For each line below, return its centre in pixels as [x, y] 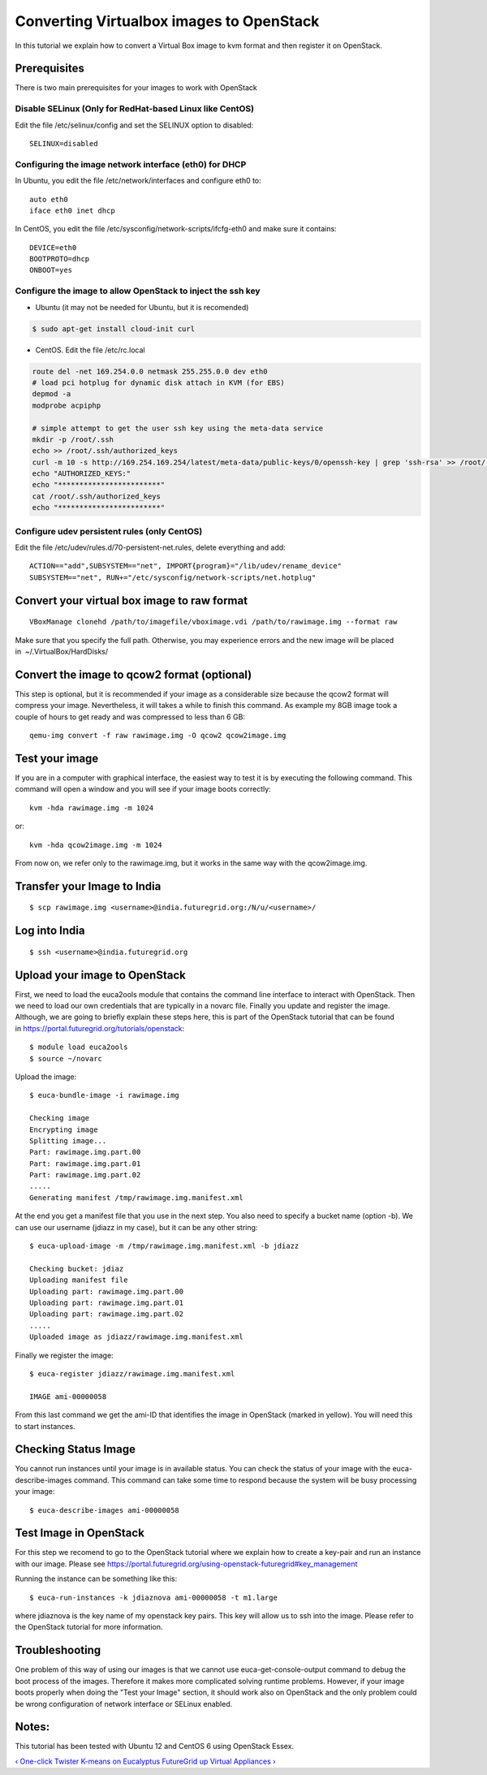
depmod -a [52, 394]
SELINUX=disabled [64, 143]
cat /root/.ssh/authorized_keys [97, 496]
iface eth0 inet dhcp [72, 210]
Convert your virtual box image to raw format [131, 600]
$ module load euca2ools [79, 1047]
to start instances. [45, 1426]
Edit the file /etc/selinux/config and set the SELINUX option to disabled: [134, 125]
